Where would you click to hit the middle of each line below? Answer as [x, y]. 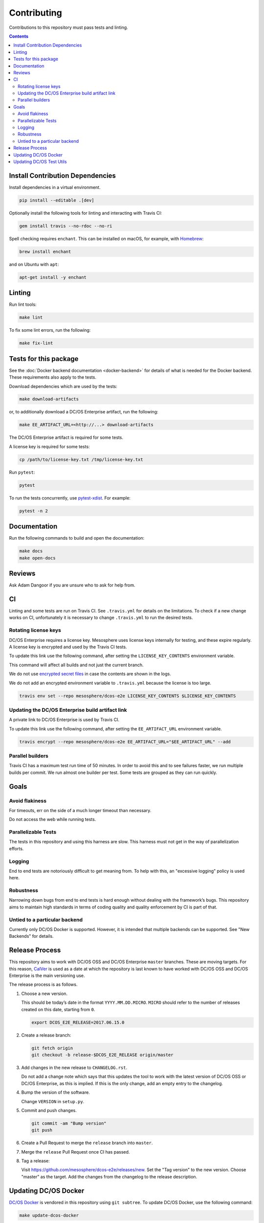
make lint [31, 317]
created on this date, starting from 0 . [58, 1009]
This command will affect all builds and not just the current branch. [76, 665]
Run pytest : [22, 472]
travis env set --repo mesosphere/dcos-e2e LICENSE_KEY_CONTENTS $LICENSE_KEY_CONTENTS [128, 696]
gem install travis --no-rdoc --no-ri [66, 226]
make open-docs [37, 558]
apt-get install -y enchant [53, 277]
